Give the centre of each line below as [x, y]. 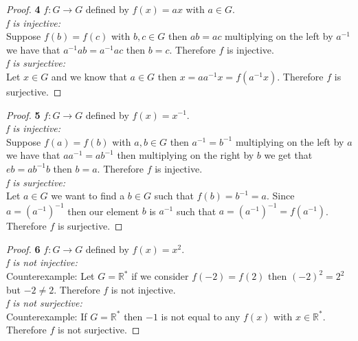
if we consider [160, 276]
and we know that [89, 76]
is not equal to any [201, 316]
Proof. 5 [23, 114]
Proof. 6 [23, 249]
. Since [280, 196]
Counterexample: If [47, 316]
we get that [288, 155]
